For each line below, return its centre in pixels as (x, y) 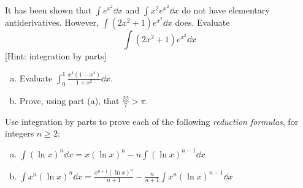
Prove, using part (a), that (69, 100)
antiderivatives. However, (52, 22)
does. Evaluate (202, 22)
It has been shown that (48, 10)
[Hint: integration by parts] (56, 56)
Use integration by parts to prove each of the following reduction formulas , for (152, 121)
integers (20, 133)
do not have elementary (226, 10)
